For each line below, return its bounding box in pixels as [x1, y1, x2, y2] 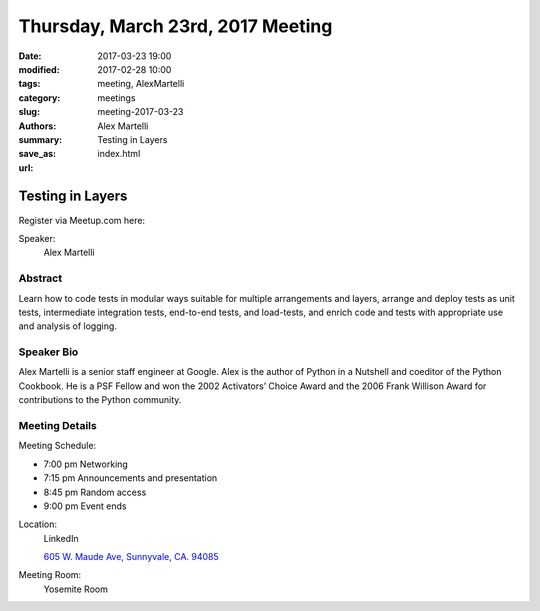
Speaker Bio [18, 345, 79, 359]
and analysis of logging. [18, 320, 117, 332]
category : [18, 91, 61, 104]
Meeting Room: [18, 569, 82, 581]
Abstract [18, 271, 63, 285]
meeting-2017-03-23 [97, 106, 184, 118]
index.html [97, 148, 141, 160]
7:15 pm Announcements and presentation [43, 472, 218, 484]
